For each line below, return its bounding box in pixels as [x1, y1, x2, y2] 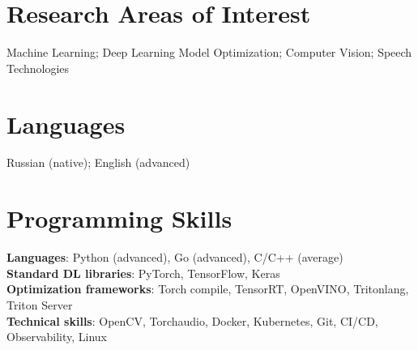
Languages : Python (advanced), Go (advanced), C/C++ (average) [6, 249, 343, 266]
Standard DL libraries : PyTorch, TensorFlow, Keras [6, 264, 280, 281]
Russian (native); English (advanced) [6, 154, 190, 171]
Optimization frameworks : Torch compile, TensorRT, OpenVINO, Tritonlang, [6, 280, 409, 297]
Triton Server [6, 296, 73, 313]
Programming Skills [6, 202, 232, 235]
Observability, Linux [6, 328, 108, 345]
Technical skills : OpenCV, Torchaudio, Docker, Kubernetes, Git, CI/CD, [6, 312, 378, 329]
